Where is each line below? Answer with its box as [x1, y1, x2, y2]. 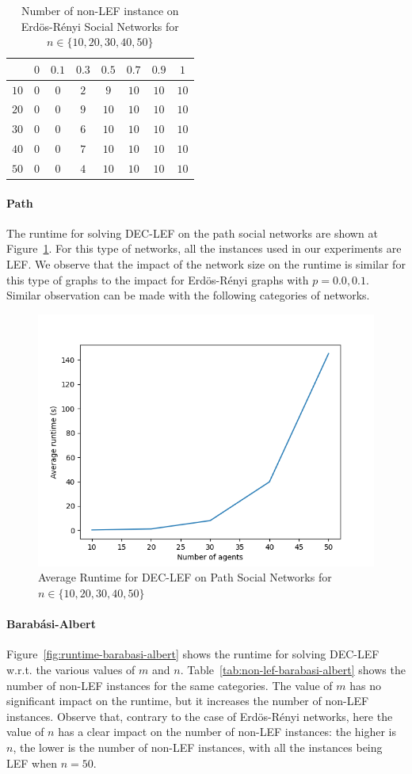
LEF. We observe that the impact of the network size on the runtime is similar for [6, 256, 406, 273]
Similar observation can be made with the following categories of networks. [6, 287, 370, 303]
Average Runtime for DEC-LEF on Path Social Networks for [38, 569, 332, 585]
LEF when [6, 754, 57, 771]
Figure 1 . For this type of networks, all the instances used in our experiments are [6, 240, 402, 257]
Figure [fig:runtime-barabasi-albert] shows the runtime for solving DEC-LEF [6, 646, 380, 662]
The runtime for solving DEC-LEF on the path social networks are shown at [6, 224, 378, 241]
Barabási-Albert [6, 616, 96, 632]
